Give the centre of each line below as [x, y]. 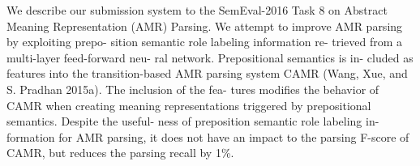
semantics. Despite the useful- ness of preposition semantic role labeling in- [193, 121]
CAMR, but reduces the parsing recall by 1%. [120, 153]
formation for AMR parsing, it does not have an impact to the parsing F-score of [208, 136]
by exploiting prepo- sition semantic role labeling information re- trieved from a [205, 42]
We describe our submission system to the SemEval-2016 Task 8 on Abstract [197, 10]
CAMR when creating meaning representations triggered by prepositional [189, 105]
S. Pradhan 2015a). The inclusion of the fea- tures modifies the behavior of [193, 89]
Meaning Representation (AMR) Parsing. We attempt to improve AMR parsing [205, 26]
